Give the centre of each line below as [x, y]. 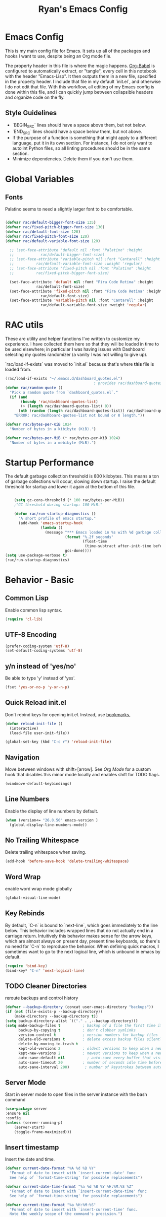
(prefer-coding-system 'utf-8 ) [37, 646]
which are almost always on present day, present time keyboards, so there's [83, 941]
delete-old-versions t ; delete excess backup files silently [91, 1039]
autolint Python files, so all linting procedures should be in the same [81, 148]
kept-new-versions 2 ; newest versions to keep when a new [90, 1053]
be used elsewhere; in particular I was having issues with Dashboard [75, 349]
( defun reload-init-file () [34, 724]
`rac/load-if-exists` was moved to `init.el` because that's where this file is [80, 364]
